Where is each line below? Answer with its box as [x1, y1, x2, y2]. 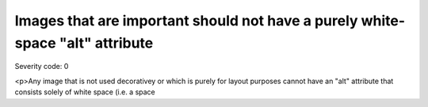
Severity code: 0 [14, 62, 69, 71]
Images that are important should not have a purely [14, 12, 358, 29]
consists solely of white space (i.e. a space [14, 87, 156, 97]
